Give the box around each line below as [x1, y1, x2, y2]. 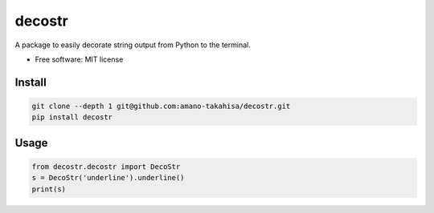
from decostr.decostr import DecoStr [31, 162, 181, 171]
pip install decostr [31, 113, 113, 122]
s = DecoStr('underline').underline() [31, 173, 185, 183]
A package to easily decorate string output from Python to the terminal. [14, 40, 251, 50]
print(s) [31, 184, 67, 194]
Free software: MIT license [35, 54, 124, 64]
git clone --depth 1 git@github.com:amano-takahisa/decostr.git [31, 101, 291, 111]
